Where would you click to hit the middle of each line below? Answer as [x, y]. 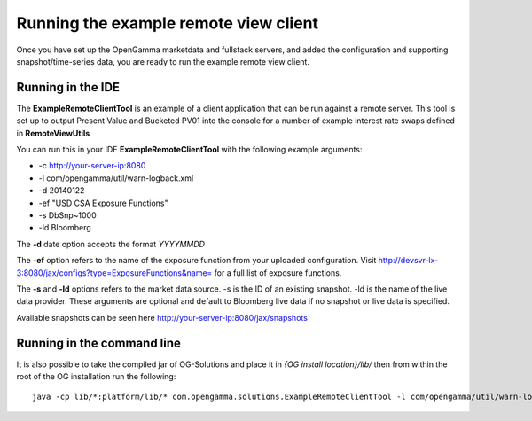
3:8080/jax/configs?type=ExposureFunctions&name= [114, 273]
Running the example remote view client [168, 23]
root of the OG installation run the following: [96, 376]
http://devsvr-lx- [408, 261]
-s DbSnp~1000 [67, 215]
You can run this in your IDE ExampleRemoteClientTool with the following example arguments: [189, 150]
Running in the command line [99, 343]
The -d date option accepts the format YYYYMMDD [111, 244]
